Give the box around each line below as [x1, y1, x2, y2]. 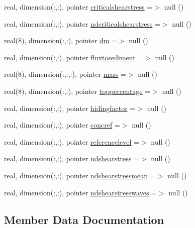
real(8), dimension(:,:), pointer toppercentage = [4, 85, 151, 96]
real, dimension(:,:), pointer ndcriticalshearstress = [4, 18, 160, 29]
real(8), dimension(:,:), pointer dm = [4, 35, 117, 46]
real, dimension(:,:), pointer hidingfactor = [4, 102, 136, 113]
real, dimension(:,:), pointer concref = [4, 120, 120, 130]
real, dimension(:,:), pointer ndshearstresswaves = [4, 187, 157, 197]
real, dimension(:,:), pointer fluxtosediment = [4, 52, 144, 62]
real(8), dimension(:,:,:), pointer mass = [4, 69, 127, 79]
